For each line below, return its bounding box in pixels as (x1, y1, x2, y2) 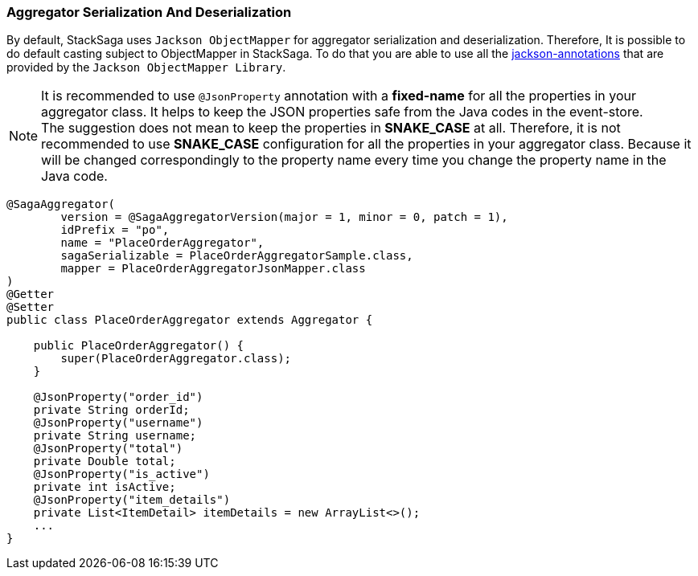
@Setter (6, 300, 55, 314)
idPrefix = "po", (60, 223, 170, 237)
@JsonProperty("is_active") (33, 468, 210, 481)
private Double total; (33, 455, 176, 468)
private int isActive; (33, 480, 176, 494)
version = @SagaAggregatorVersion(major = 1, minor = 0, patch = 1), (60, 210, 508, 224)
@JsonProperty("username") (33, 416, 203, 430)
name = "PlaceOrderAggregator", (60, 236, 265, 250)
